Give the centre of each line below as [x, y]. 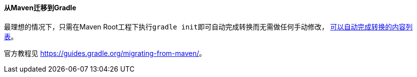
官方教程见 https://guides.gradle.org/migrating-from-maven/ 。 [105, 53]
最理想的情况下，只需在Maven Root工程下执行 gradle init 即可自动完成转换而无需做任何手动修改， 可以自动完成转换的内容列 [208, 26]
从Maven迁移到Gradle [40, 8]
